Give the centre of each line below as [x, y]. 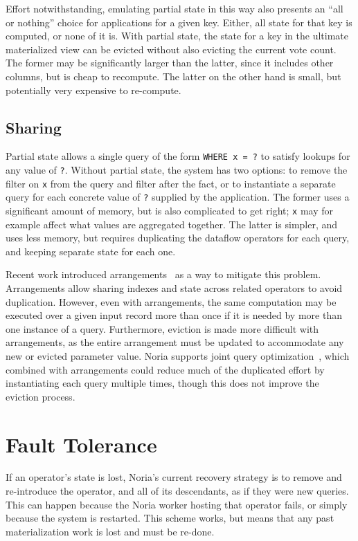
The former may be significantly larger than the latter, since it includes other [170, 63]
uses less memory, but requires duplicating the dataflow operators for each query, [178, 238]
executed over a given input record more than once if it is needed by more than [174, 315]
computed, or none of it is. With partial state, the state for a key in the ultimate [177, 36]
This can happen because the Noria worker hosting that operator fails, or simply [177, 504]
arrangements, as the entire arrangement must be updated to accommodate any [175, 342]
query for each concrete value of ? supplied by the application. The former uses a [178, 197]
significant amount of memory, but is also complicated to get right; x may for [170, 210]
